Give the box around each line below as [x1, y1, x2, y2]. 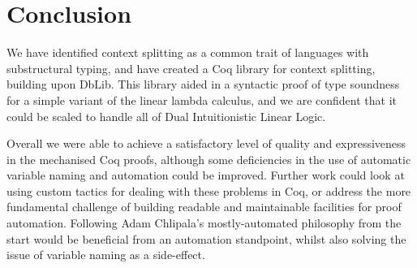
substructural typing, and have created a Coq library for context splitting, [6, 59, 376, 76]
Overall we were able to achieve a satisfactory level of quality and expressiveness [6, 135, 406, 152]
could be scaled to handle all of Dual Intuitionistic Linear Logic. [6, 107, 326, 124]
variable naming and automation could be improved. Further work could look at [6, 166, 405, 184]
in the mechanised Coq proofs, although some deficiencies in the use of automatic [6, 150, 411, 167]
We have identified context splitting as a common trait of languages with [6, 44, 369, 61]
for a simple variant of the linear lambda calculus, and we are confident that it [6, 91, 397, 108]
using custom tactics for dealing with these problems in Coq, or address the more [6, 182, 411, 199]
